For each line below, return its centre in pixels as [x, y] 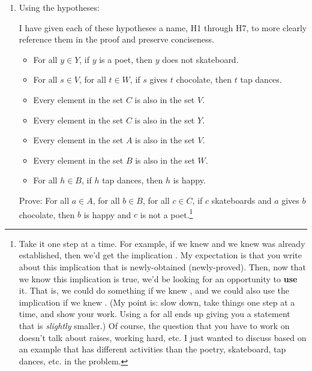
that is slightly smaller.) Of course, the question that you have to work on [154, 325]
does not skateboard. [200, 59]
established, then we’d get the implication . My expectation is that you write [160, 255]
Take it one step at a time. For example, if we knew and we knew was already [162, 243]
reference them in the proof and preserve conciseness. [116, 39]
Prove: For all [44, 200]
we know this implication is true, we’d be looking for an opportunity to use [158, 278]
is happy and [107, 214]
